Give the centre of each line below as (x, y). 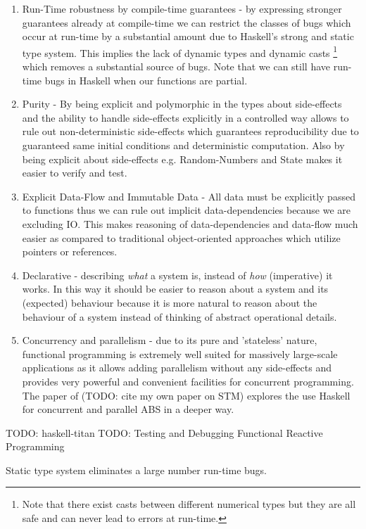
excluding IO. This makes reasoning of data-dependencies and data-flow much (190, 223)
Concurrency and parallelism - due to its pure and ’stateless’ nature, (170, 340)
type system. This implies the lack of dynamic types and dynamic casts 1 (180, 51)
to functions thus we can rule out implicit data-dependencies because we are (187, 210)
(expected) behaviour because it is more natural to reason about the (170, 302)
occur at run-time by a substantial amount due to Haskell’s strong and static (188, 36)
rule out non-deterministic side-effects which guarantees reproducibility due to (190, 131)
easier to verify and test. (75, 173)
